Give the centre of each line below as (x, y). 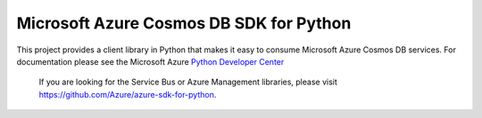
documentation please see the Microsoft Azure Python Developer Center (150, 61)
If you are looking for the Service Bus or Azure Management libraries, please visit (188, 82)
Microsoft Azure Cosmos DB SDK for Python (184, 23)
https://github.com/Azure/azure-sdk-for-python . (128, 94)
